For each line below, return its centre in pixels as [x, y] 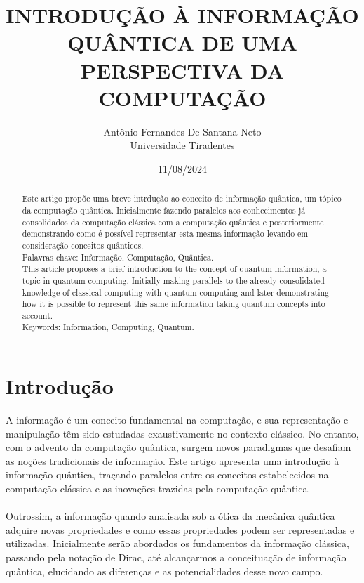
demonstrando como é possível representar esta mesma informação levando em [165, 234]
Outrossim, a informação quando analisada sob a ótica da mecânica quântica [170, 516]
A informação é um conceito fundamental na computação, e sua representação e [177, 420]
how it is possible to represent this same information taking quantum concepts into [174, 304]
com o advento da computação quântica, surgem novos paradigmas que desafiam [178, 447]
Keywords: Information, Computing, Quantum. [108, 327]
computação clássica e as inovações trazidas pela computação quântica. [158, 489]
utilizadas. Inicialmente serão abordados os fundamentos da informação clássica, [177, 543]
